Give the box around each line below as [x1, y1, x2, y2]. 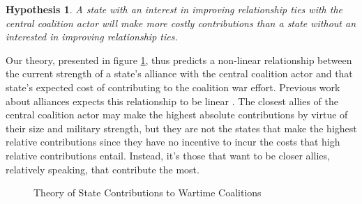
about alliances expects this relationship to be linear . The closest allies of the [6, 93, 338, 108]
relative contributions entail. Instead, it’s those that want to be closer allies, [6, 148, 330, 162]
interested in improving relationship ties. [6, 29, 178, 44]
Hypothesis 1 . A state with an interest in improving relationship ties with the [6, 2, 342, 16]
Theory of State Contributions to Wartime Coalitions [33, 185, 262, 200]
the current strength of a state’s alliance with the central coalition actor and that [6, 66, 353, 81]
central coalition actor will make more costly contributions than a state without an [6, 15, 356, 30]
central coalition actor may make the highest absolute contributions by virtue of [6, 107, 348, 122]
